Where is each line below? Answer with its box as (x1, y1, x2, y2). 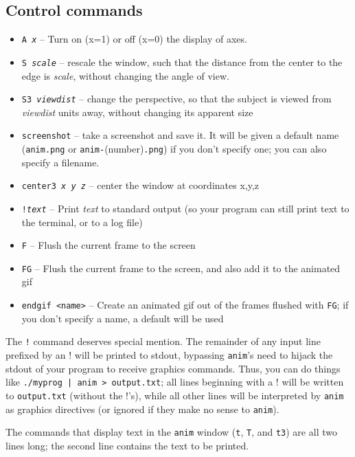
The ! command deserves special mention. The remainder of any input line (5, 334, 321, 348)
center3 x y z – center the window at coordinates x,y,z (21, 178, 260, 192)
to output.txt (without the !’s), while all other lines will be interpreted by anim (5, 388, 344, 402)
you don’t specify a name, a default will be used (21, 311, 224, 325)
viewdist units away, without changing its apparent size (21, 104, 253, 119)
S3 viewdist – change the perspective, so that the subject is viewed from (21, 91, 332, 106)
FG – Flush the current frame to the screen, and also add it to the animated (21, 260, 341, 275)
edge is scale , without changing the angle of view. (21, 68, 229, 82)
